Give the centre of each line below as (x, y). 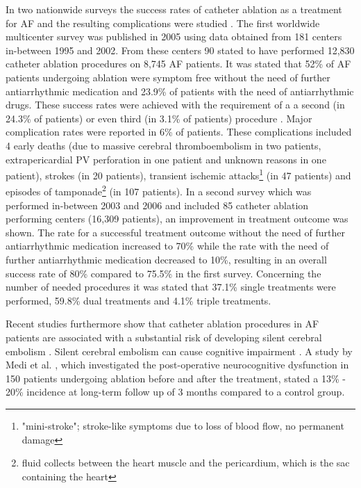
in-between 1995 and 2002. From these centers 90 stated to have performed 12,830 (180, 50)
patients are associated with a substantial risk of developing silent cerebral (164, 337)
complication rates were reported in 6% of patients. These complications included (179, 132)
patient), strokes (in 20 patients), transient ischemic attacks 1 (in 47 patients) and (178, 174)
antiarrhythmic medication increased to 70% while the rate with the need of (167, 246)
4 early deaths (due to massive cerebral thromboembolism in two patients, (163, 145)
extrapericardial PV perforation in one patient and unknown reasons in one (166, 159)
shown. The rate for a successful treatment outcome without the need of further (175, 232)
